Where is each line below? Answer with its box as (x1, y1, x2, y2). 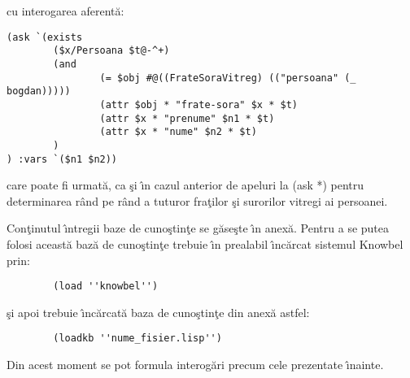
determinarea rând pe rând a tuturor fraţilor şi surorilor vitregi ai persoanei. (7, 192, 388, 209)
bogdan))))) (7, 85, 71, 98)
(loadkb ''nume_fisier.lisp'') (53, 332, 222, 345)
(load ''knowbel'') (53, 280, 159, 293)
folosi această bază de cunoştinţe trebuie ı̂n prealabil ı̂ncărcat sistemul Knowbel (7, 235, 403, 252)
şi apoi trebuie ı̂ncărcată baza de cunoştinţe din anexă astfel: (7, 303, 310, 320)
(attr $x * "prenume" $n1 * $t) (99, 112, 275, 124)
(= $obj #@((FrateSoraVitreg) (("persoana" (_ (99, 72, 356, 84)
